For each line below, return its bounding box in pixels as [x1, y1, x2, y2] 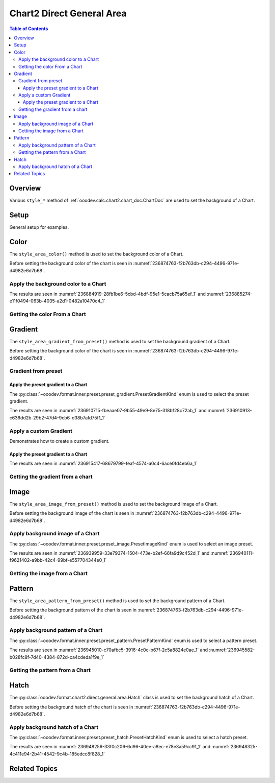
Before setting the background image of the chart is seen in [9, 510, 134, 516]
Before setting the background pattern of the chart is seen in [9, 607, 137, 613]
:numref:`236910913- [208, 408, 252, 414]
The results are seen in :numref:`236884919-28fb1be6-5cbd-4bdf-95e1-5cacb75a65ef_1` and [9, 291, 206, 297]
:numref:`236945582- [209, 647, 255, 653]
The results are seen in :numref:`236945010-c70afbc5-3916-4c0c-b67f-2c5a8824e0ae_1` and [9, 647, 208, 653]
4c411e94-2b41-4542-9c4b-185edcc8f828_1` [9, 751, 105, 757]
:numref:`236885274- [206, 291, 253, 297]
